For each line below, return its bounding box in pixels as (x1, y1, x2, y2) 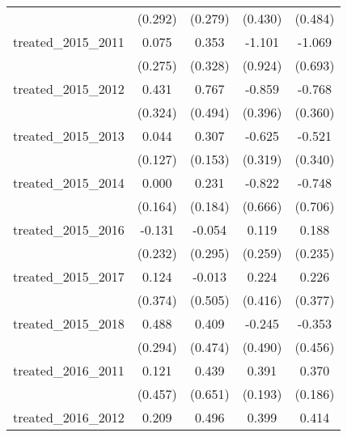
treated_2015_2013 (13, 126, 125, 145)
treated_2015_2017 (13, 267, 125, 286)
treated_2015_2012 (13, 79, 125, 98)
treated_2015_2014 (13, 173, 125, 192)
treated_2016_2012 (13, 408, 125, 426)
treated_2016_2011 (13, 361, 125, 380)
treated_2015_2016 (13, 220, 125, 239)
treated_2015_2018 (13, 314, 125, 333)
